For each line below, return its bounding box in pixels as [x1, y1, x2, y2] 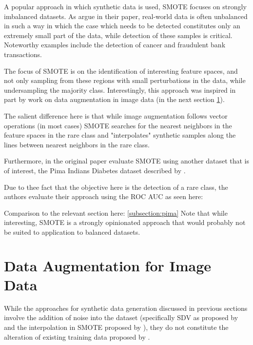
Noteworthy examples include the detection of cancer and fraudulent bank [4, 40, 226, 50]
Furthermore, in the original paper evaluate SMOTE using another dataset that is [4, 156, 249, 166]
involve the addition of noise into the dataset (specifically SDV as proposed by [4, 312, 238, 323]
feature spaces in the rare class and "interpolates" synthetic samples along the [4, 130, 236, 140]
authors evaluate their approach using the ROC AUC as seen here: [4, 191, 203, 202]
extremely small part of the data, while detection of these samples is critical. [4, 30, 233, 40]
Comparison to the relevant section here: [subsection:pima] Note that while [4, 207, 228, 218]
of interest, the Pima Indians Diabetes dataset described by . [4, 165, 186, 175]
